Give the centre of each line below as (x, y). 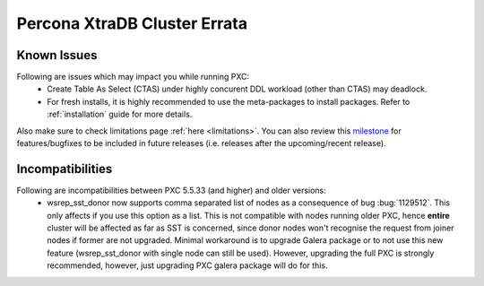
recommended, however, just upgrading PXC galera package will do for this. (187, 265)
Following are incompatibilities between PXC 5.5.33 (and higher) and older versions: (171, 190)
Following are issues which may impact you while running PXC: (133, 77)
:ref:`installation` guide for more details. (120, 114)
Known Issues (57, 55)
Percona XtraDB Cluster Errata (132, 23)
